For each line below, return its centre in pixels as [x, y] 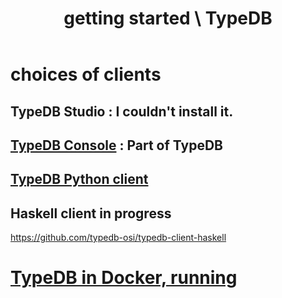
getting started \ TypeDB [168, 18]
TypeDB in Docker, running [124, 278]
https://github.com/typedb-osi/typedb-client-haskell [118, 238]
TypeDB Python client [79, 179]
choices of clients [86, 74]
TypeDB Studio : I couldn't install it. [122, 111]
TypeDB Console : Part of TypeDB [116, 145]
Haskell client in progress [91, 213]
